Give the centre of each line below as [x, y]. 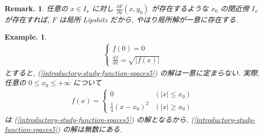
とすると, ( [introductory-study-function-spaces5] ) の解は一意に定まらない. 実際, [132, 72]
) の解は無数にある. [90, 129]
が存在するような [180, 8]
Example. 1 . [26, 36]
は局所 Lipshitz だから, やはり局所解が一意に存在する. [149, 20]
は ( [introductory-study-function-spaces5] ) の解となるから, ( [99, 119]
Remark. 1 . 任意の [36, 8]
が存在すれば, [27, 20]
